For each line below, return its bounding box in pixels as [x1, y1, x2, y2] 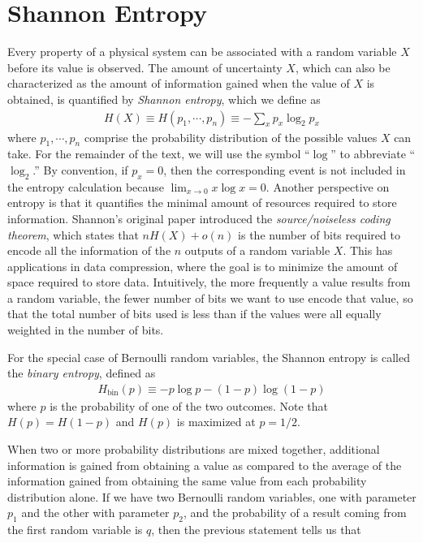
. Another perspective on [265, 178, 390, 195]
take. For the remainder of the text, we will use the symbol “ [7, 145, 310, 162]
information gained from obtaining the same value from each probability [7, 472, 367, 489]
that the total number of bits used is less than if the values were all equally [7, 305, 382, 322]
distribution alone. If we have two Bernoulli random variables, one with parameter [7, 488, 417, 505]
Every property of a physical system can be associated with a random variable [7, 43, 397, 60]
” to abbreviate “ [330, 145, 416, 162]
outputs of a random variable [184, 242, 330, 259]
